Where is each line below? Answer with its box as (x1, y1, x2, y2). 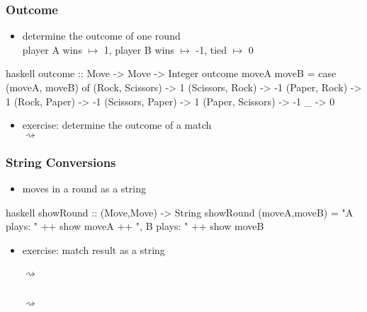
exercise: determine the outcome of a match (22, 117, 212, 132)
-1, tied (196, 42, 227, 57)
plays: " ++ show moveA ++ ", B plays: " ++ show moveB (6, 219, 264, 233)
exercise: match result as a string (22, 242, 165, 257)
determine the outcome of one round (22, 28, 181, 43)
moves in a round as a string (22, 181, 146, 195)
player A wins (22, 42, 82, 57)
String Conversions (6, 153, 116, 171)
